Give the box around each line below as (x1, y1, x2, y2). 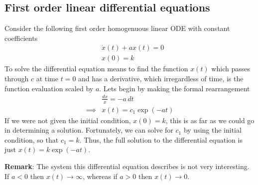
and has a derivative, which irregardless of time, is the (78, 73, 244, 84)
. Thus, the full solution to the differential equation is (79, 134, 243, 145)
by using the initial (183, 125, 242, 135)
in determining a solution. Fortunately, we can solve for (4, 125, 173, 135)
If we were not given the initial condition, (4, 115, 131, 125)
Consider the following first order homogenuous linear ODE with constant (4, 23, 230, 33)
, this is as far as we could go (165, 115, 255, 125)
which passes (211, 63, 250, 74)
